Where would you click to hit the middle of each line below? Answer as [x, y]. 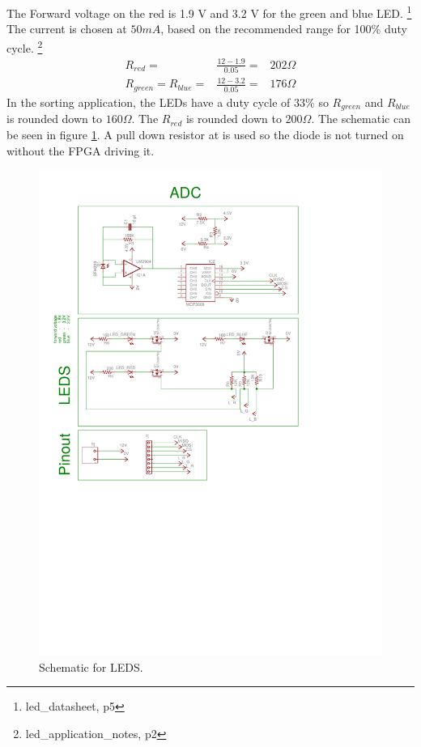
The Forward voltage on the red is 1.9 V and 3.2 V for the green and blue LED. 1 [209, 12]
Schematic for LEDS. [91, 666]
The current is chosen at [67, 29]
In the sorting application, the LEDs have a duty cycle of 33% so [168, 102]
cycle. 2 [25, 46]
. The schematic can [361, 119]
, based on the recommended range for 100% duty [284, 29]
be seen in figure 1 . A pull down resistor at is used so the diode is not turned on [205, 134]
